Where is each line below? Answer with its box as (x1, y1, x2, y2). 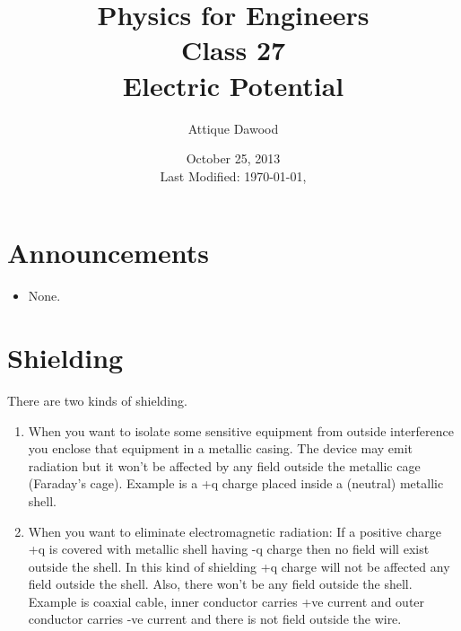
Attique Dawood (187, 118, 279, 137)
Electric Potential (122, 66, 344, 103)
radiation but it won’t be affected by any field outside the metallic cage (28, 456, 421, 475)
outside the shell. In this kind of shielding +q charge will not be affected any (28, 557, 450, 575)
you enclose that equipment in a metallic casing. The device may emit (28, 439, 413, 458)
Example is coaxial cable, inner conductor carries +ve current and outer (28, 592, 425, 610)
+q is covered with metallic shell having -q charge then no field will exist (28, 539, 430, 558)
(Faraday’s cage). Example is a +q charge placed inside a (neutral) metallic (28, 474, 444, 493)
